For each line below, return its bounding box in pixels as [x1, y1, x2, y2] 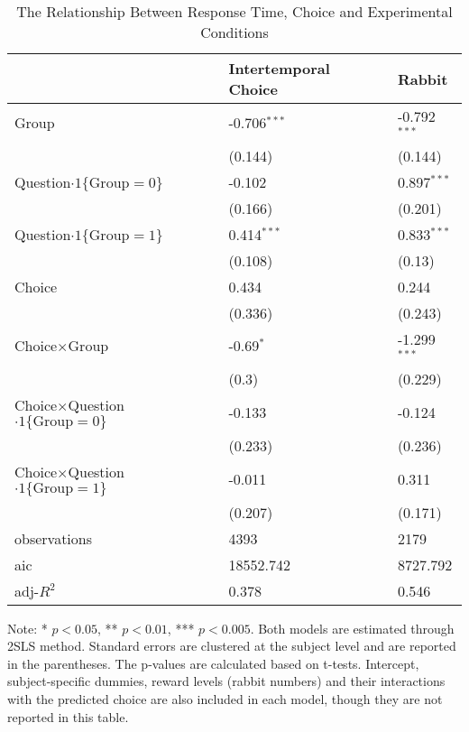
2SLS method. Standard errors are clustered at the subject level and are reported [7, 636, 456, 655]
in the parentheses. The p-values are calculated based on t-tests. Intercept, [7, 653, 419, 672]
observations [14, 527, 93, 549]
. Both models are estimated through [250, 618, 455, 637]
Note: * [7, 618, 48, 637]
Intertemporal [228, 58, 330, 79]
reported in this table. [7, 707, 129, 726]
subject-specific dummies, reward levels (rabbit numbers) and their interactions [7, 672, 446, 690]
